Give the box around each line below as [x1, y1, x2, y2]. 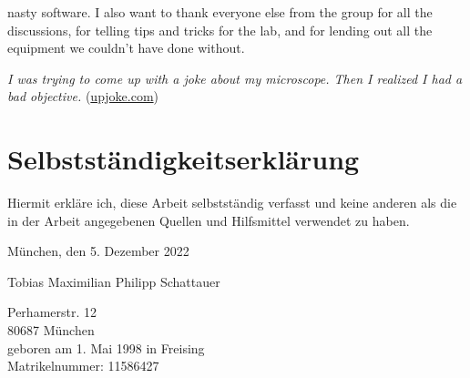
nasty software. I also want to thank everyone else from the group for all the [7, 3, 433, 21]
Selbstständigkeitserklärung [7, 140, 360, 178]
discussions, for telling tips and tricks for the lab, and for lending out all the [7, 20, 433, 39]
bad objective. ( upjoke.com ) [7, 87, 159, 106]
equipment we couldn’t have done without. [7, 38, 245, 57]
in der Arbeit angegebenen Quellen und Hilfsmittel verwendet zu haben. [7, 210, 410, 230]
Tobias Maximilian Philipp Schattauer [7, 271, 220, 291]
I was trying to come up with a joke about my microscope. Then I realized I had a [7, 68, 463, 87]
